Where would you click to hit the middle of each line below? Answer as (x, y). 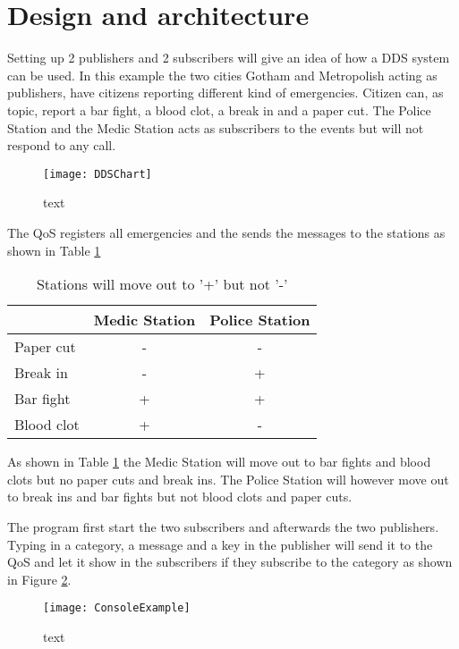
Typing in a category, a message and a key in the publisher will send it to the (220, 544)
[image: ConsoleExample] (117, 608)
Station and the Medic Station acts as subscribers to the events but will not (216, 127)
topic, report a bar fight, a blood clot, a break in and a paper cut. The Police (219, 110)
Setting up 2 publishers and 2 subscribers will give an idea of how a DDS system (229, 58)
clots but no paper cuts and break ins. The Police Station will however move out (228, 479)
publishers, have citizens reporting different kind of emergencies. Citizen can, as (225, 93)
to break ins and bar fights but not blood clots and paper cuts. (180, 497)
